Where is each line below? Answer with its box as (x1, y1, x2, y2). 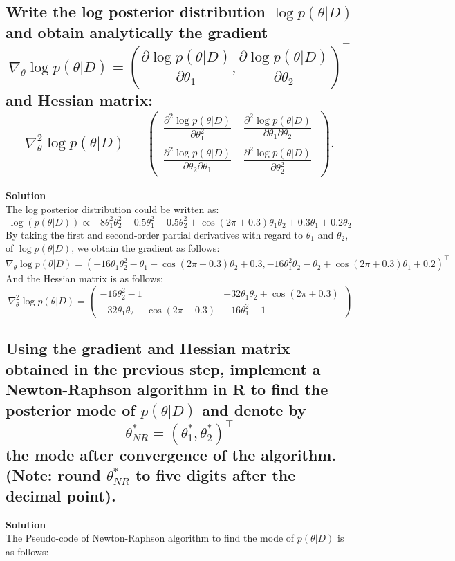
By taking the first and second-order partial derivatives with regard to (6, 227, 304, 241)
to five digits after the (135, 464, 296, 486)
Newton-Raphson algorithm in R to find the (6, 378, 328, 400)
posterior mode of (6, 398, 136, 420)
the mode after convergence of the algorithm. (6, 444, 337, 466)
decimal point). (6, 484, 116, 506)
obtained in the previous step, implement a (6, 358, 321, 379)
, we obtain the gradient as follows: (71, 241, 220, 255)
